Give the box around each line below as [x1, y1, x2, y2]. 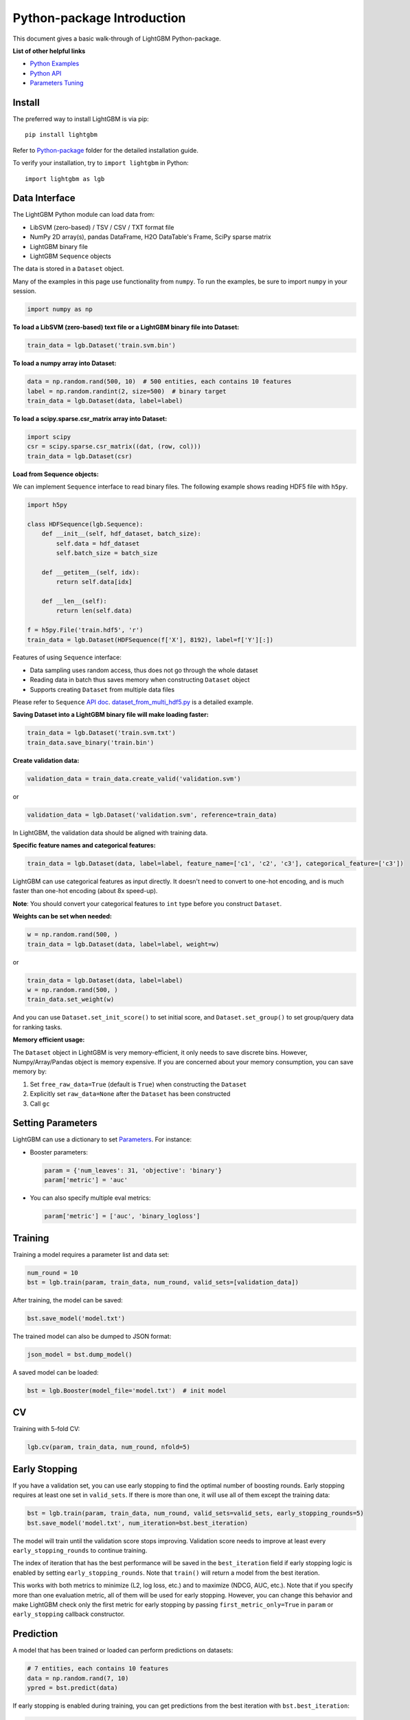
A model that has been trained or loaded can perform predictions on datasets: [12, 1646, 234, 1655]
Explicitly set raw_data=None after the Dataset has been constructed [30, 1090, 231, 1098]
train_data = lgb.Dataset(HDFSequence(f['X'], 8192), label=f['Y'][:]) [27, 636, 274, 643]
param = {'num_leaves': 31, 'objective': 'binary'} [44, 1166, 223, 1174]
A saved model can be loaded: [12, 1368, 99, 1376]
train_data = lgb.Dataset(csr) [27, 452, 133, 460]
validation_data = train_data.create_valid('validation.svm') [27, 775, 241, 782]
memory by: [12, 1067, 47, 1076]
